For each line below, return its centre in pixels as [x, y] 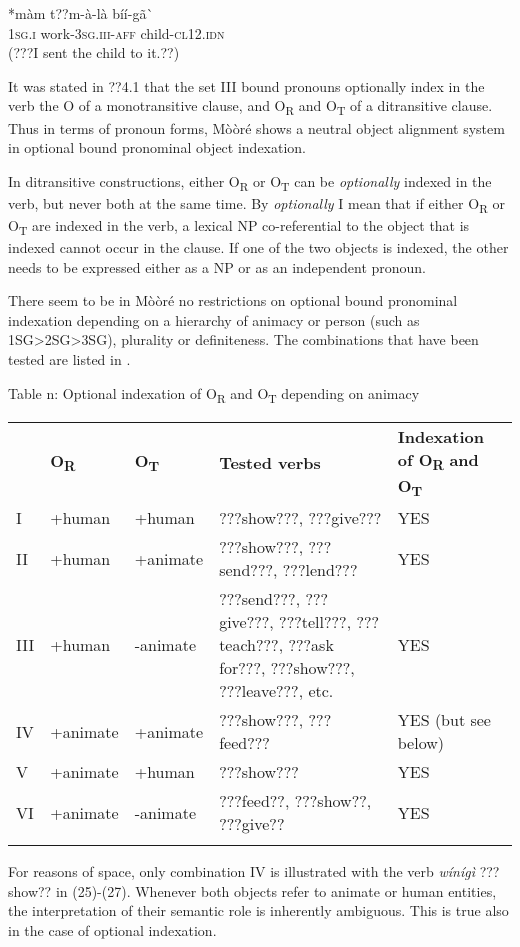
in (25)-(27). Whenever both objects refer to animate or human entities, [276, 890]
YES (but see [444, 720]
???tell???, [315, 622]
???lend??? [320, 570]
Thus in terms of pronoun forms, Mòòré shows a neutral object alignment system [256, 127]
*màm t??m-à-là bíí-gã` [81, 13]
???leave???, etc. [276, 691]
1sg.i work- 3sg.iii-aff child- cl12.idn [116, 32]
